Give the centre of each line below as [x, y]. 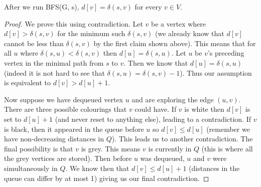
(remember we [228, 129]
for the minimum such [91, 33]
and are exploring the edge [173, 99]
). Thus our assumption [216, 72]
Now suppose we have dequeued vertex [63, 99]
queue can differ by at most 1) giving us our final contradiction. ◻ [107, 178]
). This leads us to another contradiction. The [182, 139]
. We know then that [97, 168]
